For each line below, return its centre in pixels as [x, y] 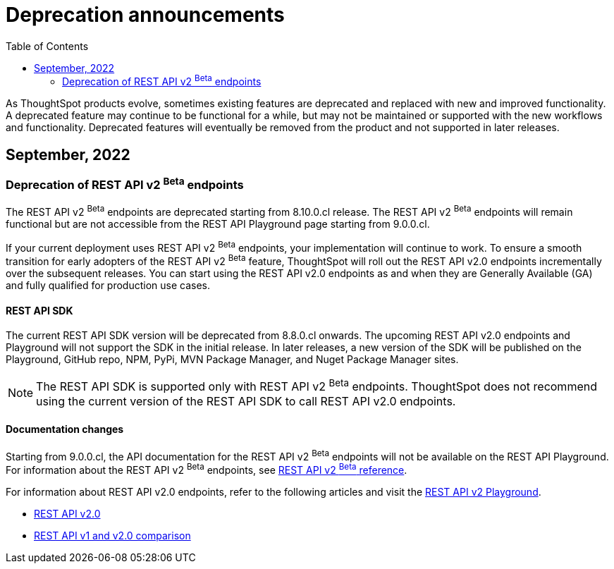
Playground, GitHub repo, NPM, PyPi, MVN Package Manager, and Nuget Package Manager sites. [232, 360]
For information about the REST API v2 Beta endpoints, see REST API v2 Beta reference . [207, 469]
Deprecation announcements [145, 15]
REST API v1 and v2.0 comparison [112, 536]
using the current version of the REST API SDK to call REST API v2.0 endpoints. [246, 401]
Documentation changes [65, 429]
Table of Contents [47, 46]
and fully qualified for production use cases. [108, 286]
